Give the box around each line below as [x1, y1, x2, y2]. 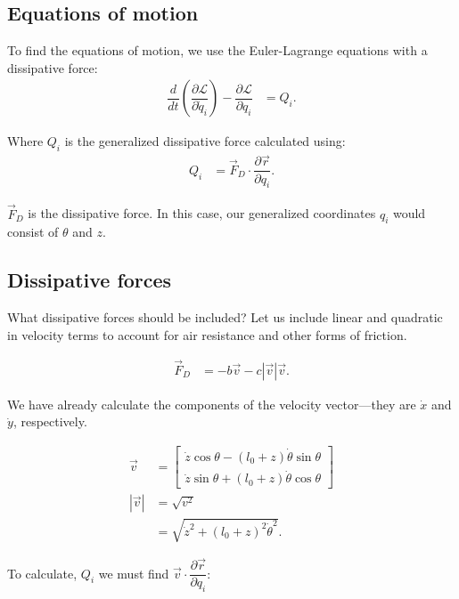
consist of [7, 223, 59, 241]
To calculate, [7, 563, 78, 582]
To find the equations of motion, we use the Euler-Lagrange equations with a [7, 41, 428, 60]
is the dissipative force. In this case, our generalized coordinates [28, 204, 376, 223]
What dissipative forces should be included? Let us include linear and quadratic [7, 308, 443, 327]
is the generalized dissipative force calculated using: [64, 132, 346, 150]
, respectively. [12, 412, 87, 431]
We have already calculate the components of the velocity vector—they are [7, 394, 416, 413]
